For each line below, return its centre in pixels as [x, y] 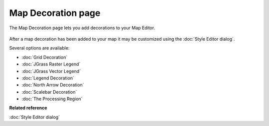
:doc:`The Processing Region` [52, 99]
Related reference [28, 108]
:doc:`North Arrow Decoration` [53, 85]
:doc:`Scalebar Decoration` [49, 92]
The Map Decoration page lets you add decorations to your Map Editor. [82, 28]
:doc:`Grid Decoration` [45, 57]
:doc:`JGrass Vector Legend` [51, 71]
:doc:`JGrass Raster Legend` [51, 64]
